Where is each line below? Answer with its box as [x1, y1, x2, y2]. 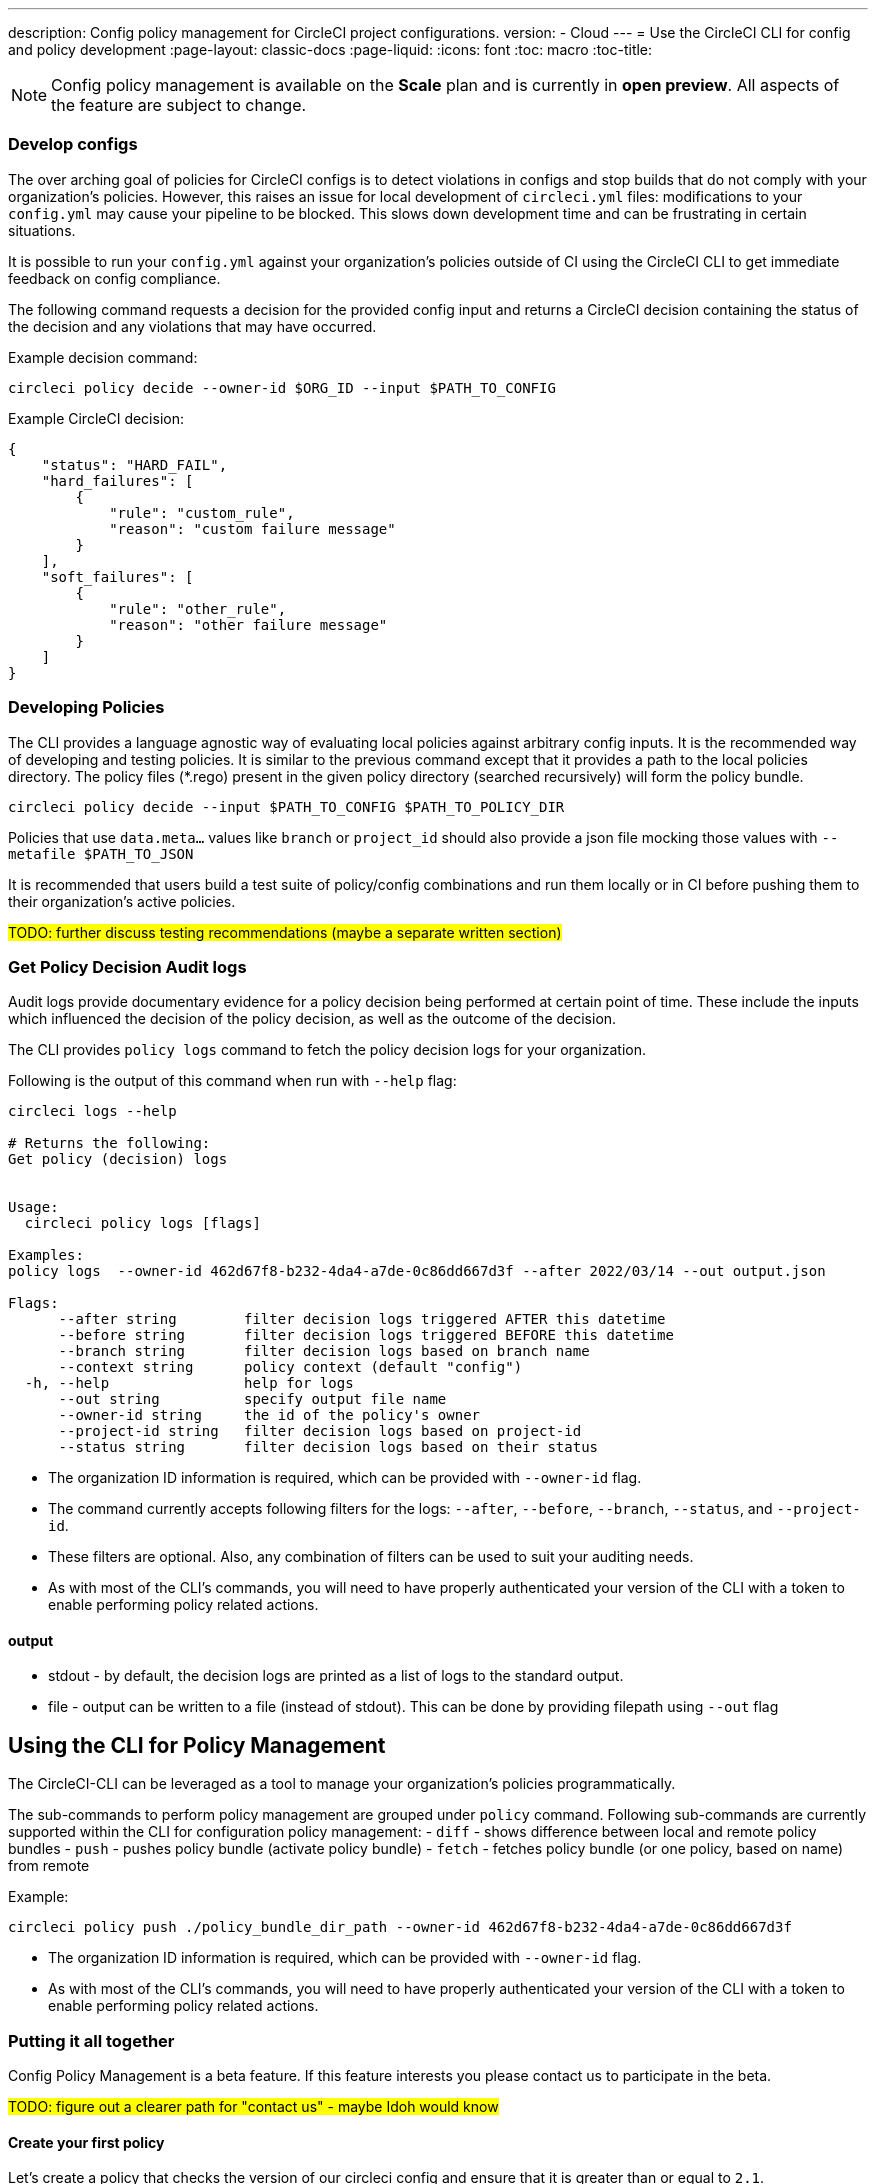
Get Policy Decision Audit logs [8, 956, 247, 977]
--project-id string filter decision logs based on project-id [58, 1423, 582, 1440]
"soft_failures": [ [41, 568, 194, 585]
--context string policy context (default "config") [58, 1359, 523, 1376]
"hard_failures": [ [41, 472, 194, 489]
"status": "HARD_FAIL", [41, 456, 228, 473]
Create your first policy [8, 2133, 165, 2151]
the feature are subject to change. [51, 95, 307, 115]
